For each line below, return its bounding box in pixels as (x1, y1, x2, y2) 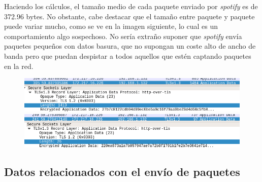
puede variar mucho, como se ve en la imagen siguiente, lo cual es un (4, 21, 218, 31)
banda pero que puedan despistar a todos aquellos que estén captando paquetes (4, 50, 251, 61)
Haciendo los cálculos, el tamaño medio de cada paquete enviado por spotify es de (4, 1, 258, 11)
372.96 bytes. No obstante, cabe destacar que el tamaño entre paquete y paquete (4, 11, 255, 21)
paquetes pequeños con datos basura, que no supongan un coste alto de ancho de (4, 41, 256, 51)
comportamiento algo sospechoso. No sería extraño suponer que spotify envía (4, 30, 242, 41)
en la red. (4, 60, 34, 71)
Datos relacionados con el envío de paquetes (4, 164, 240, 179)
